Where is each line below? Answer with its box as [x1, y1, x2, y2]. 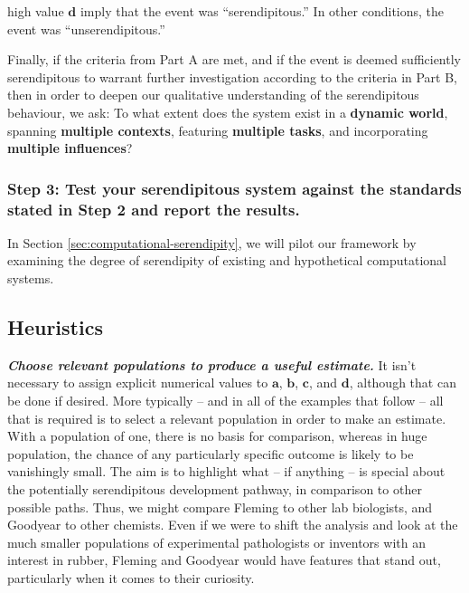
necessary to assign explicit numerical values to [7, 373, 268, 392]
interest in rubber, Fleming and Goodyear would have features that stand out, [7, 550, 441, 569]
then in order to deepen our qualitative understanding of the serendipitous [7, 85, 419, 104]
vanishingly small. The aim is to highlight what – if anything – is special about [7, 462, 446, 481]
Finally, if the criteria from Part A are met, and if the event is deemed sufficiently [7, 50, 461, 69]
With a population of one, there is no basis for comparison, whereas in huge [7, 426, 427, 445]
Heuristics [7, 313, 103, 341]
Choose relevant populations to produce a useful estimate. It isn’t [7, 355, 417, 374]
